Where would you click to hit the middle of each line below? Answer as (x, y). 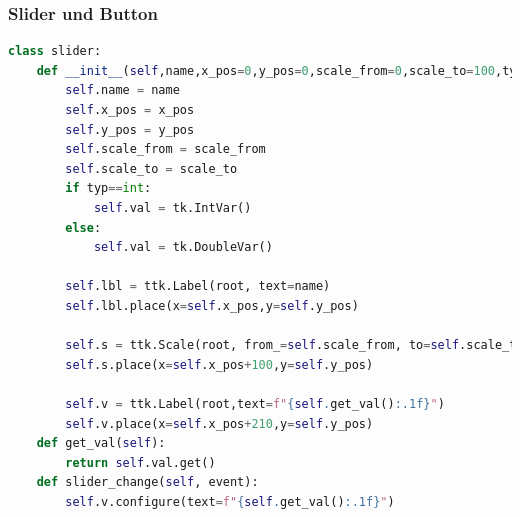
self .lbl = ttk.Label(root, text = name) (198, 286)
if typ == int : (108, 188)
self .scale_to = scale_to (151, 168)
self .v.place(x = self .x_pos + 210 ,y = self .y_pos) (219, 423)
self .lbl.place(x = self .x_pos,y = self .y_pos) (212, 305)
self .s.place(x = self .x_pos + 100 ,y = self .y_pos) (219, 364)
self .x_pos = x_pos (130, 110)
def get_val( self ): (101, 443)
